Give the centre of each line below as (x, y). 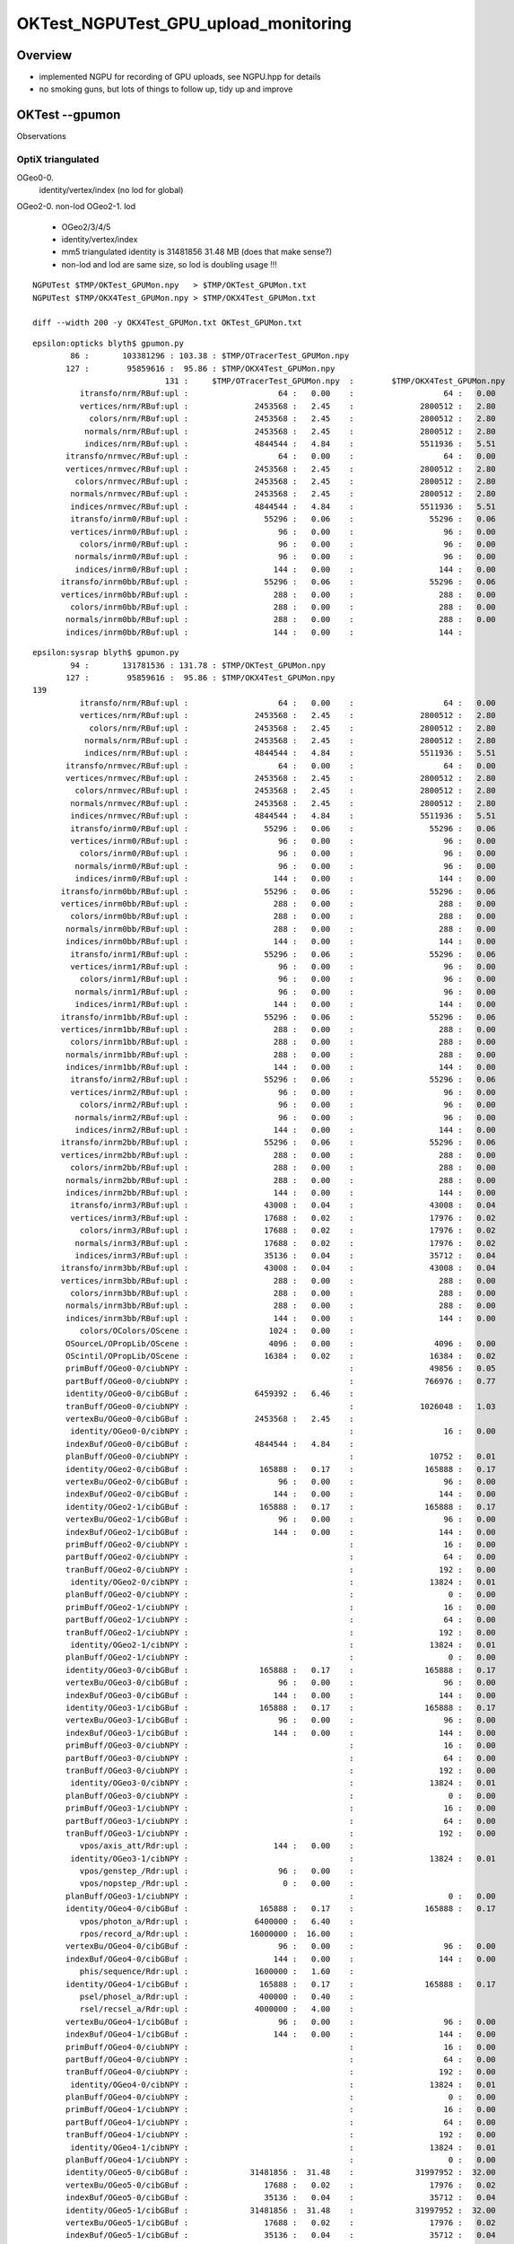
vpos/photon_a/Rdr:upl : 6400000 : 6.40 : (217, 1921)
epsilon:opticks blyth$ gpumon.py (108, 343)
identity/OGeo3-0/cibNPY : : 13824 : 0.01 (283, 1783)
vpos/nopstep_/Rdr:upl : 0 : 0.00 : (217, 1884)
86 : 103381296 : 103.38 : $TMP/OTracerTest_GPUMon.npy (210, 356)
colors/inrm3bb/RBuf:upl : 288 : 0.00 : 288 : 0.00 (283, 1293)
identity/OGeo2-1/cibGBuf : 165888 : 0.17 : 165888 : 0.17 (281, 1507)
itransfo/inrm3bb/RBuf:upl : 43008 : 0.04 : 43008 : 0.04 (279, 1268)
